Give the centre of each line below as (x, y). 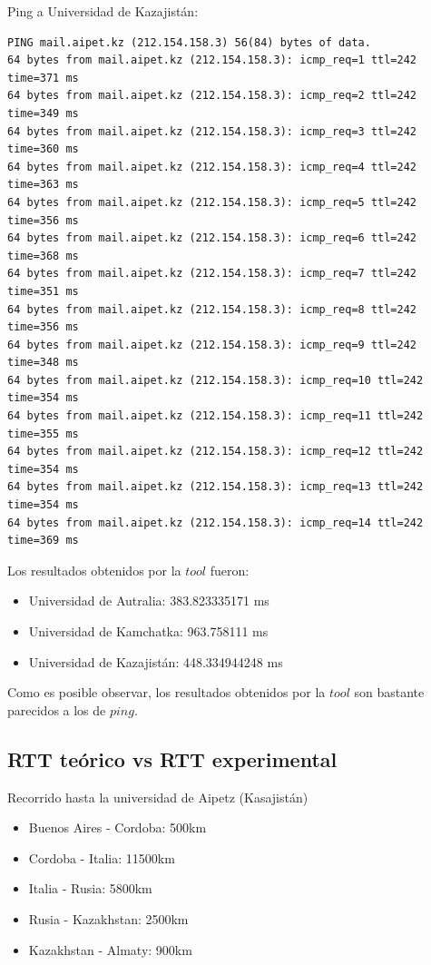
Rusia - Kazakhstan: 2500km (108, 918)
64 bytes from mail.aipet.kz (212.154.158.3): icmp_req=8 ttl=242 (212, 309)
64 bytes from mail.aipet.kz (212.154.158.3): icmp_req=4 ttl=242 (212, 167)
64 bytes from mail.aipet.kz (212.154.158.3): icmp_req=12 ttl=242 (215, 452)
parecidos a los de (57, 709)
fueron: (230, 570)
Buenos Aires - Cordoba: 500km (118, 827)
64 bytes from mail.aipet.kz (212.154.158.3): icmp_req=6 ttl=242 (212, 238)
